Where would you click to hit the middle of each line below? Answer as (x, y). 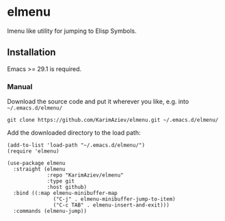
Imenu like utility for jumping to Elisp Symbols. (72, 31)
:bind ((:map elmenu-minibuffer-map (65, 193)
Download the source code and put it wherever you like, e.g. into (98, 102)
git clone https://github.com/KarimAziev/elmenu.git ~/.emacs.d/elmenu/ (113, 120)
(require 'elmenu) (33, 151)
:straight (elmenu (40, 169)
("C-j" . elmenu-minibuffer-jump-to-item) (114, 199)
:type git (61, 181)
